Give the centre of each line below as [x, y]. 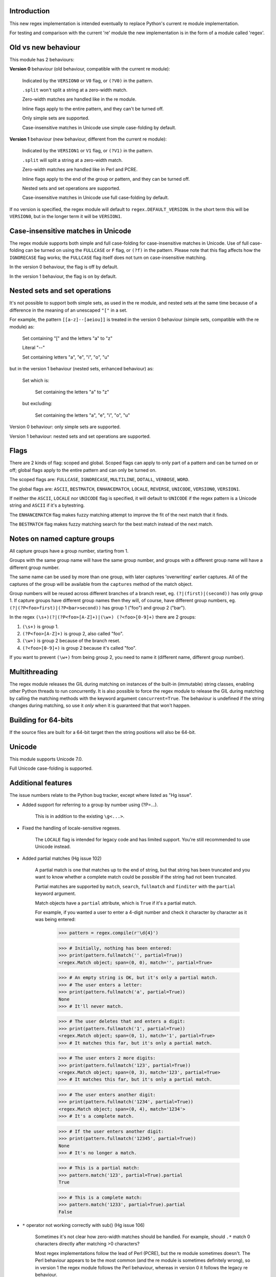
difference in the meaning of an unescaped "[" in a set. [68, 310]
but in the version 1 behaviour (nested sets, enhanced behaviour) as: [82, 369]
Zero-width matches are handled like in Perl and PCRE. [80, 170]
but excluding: [37, 404]
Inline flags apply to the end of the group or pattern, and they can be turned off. [106, 179]
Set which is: [36, 380]
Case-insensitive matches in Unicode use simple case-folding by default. [99, 127]
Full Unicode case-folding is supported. [51, 768]
